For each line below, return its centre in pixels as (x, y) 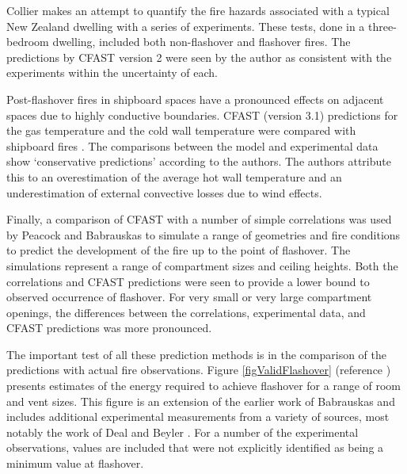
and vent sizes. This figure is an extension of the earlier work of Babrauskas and (201, 401)
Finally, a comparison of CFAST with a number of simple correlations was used (199, 219)
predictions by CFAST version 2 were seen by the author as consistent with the (199, 57)
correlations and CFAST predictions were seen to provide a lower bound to (188, 281)
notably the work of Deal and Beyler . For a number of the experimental (183, 432)
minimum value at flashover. (75, 463)
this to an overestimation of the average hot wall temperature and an (174, 176)
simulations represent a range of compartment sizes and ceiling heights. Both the (202, 265)
